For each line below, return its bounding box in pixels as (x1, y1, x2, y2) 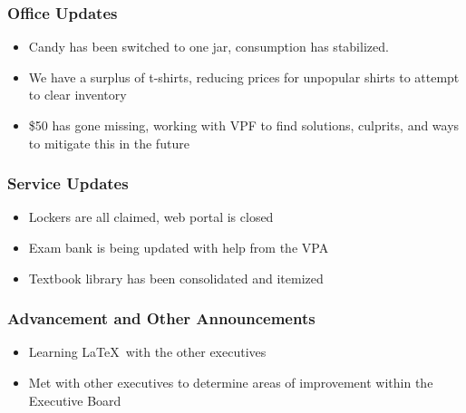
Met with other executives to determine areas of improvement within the (28, 373, 433, 391)
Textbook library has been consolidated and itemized (28, 268, 324, 287)
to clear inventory (28, 85, 127, 104)
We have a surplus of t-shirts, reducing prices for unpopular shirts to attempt (28, 67, 460, 86)
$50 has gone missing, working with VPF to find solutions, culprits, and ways (28, 116, 460, 134)
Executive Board (28, 390, 121, 409)
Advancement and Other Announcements (7, 307, 316, 330)
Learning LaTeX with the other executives (28, 342, 267, 361)
